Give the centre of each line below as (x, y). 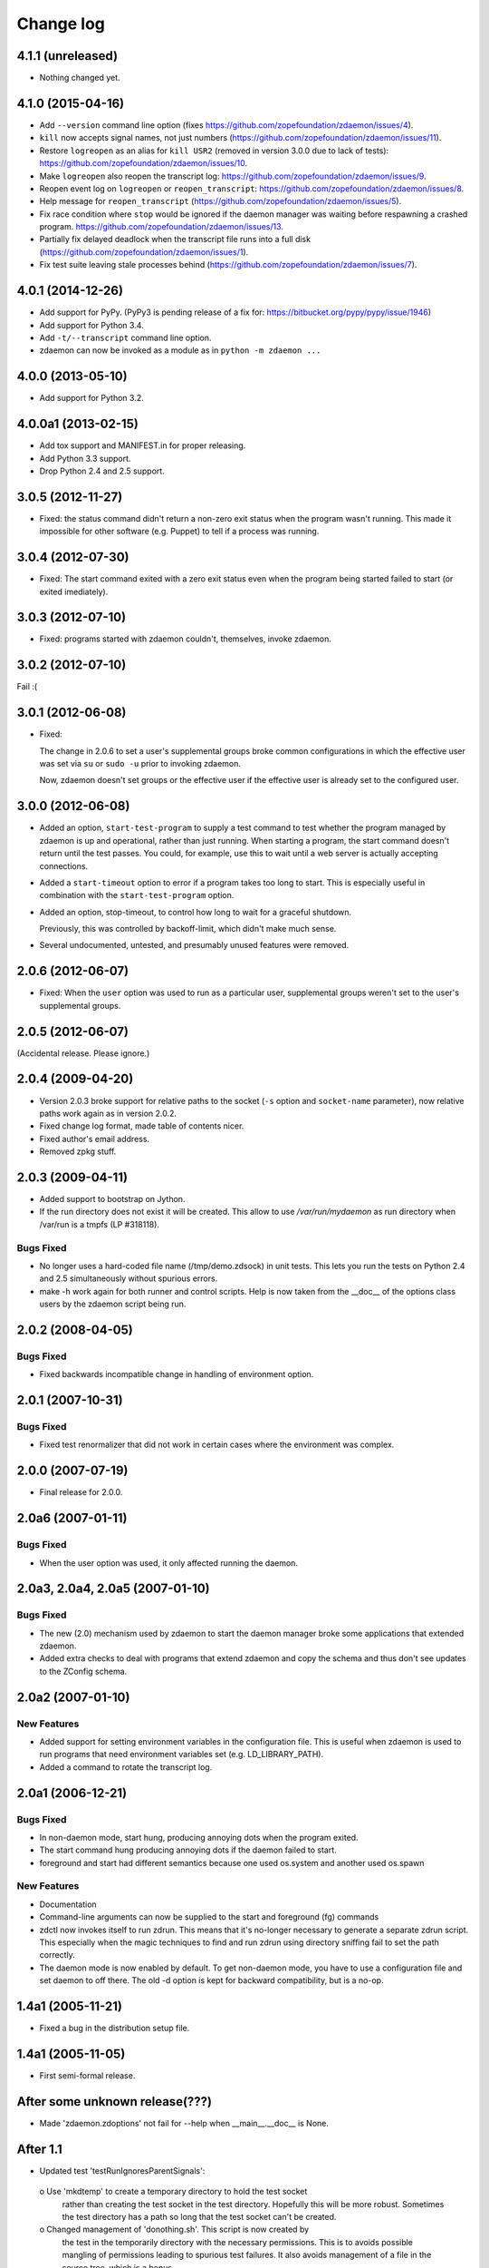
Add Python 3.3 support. (85, 458)
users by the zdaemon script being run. (113, 1304)
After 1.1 (39, 2149)
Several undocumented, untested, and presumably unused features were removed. (194, 945)
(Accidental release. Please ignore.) (83, 1053)
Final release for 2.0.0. (81, 1492)
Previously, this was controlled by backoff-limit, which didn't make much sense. (188, 929)
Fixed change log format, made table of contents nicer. (142, 1126)
